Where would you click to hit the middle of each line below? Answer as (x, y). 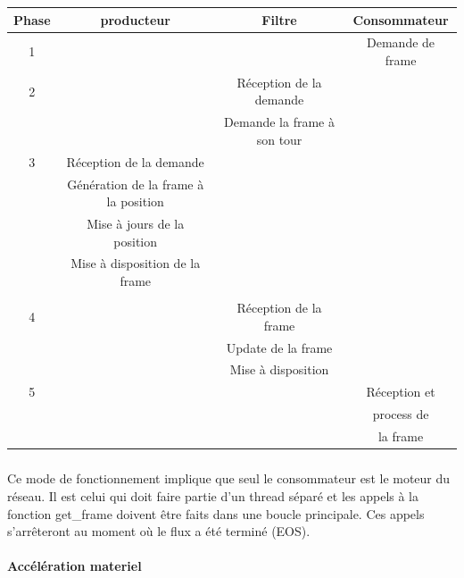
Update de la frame (279, 347)
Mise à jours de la (136, 223)
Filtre (279, 19)
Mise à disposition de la (136, 263)
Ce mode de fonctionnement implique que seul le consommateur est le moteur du (229, 478)
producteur (135, 19)
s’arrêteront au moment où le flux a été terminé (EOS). (159, 531)
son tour (279, 139)
